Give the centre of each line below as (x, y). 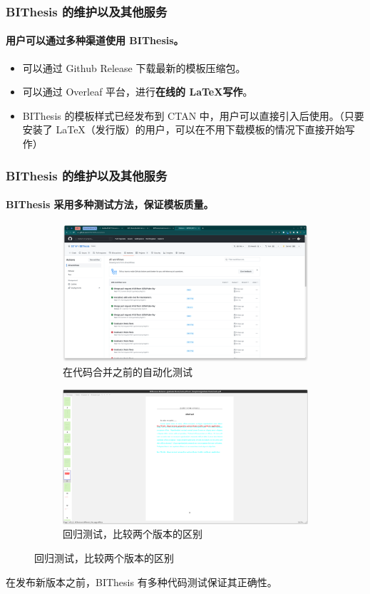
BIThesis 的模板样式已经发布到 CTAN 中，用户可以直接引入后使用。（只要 (193, 115)
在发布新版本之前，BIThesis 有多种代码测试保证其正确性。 (142, 582)
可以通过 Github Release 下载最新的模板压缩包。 (134, 67)
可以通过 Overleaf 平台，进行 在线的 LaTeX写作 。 (138, 92)
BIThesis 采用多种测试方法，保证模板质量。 (110, 204)
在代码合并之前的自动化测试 (128, 372)
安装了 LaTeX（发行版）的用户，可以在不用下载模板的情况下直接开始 (184, 129)
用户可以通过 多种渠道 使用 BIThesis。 (95, 40)
